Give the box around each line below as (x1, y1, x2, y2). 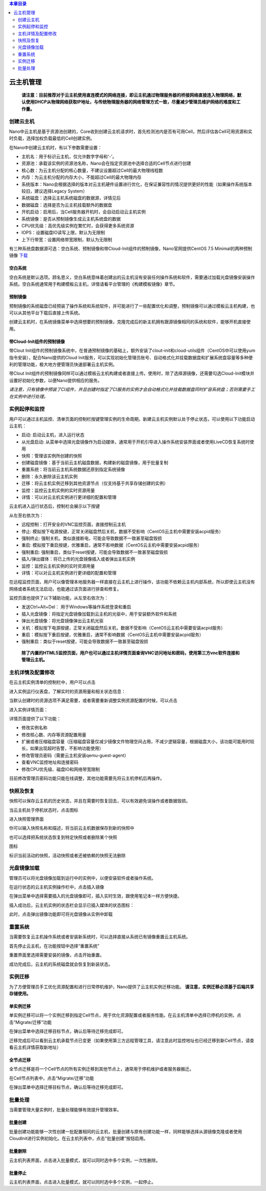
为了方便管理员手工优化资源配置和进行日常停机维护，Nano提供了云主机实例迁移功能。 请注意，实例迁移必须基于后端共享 (9, 983, 255, 989)
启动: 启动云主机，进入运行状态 (21, 432, 85, 438)
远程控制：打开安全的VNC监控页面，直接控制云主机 (21, 521, 126, 527)
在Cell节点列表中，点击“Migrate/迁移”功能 (9, 1075, 94, 1081)
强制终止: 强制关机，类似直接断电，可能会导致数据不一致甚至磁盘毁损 (21, 535, 162, 541)
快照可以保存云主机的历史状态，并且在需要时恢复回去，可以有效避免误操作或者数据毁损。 (9, 798, 191, 804)
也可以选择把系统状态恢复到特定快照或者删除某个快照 (9, 834, 117, 840)
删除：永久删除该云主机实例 (21, 473, 78, 479)
